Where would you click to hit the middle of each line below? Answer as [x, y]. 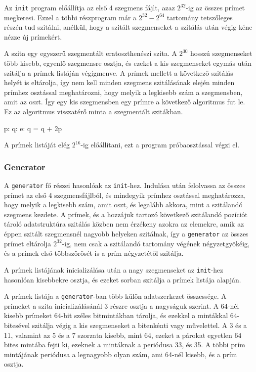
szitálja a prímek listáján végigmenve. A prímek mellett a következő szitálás [119, 72]
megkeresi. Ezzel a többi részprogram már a [70, 17]
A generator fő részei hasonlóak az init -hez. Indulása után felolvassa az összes [125, 185]
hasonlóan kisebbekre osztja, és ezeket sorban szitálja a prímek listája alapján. [123, 279]
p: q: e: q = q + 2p [33, 128]
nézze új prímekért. [33, 36]
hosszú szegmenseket [221, 53]
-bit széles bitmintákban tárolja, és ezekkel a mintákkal [145, 315]
